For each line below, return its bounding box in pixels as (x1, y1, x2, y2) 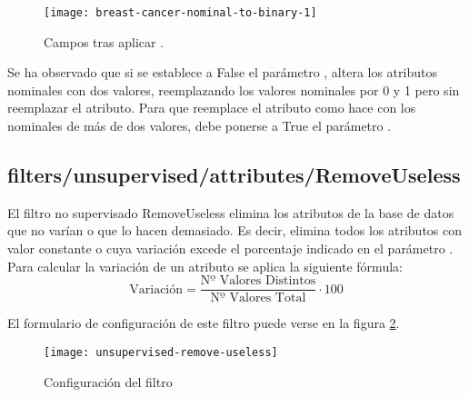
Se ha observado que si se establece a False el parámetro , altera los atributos (7, 63, 437, 82)
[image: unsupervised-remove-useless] (44, 345, 278, 359)
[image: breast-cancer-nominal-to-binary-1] (44, 6, 317, 19)
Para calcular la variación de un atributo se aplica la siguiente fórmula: (7, 256, 403, 275)
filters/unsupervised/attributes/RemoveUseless (7, 161, 461, 189)
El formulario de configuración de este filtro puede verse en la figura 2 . (7, 313, 400, 332)
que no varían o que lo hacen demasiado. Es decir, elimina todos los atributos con (7, 221, 463, 240)
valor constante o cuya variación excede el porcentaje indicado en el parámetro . (7, 239, 454, 258)
